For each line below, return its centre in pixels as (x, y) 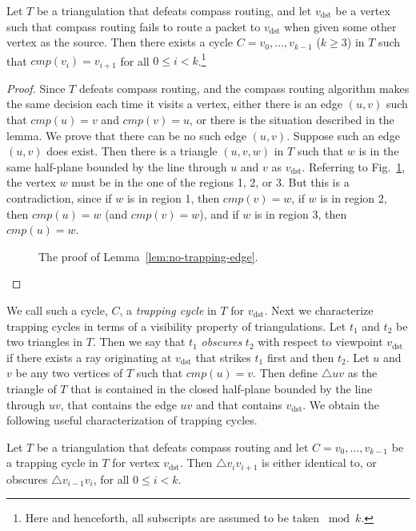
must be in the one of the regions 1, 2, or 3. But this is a (210, 182)
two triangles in (45, 342)
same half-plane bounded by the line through (117, 166)
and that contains (239, 404)
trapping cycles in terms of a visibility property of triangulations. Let (176, 326)
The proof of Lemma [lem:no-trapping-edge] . (148, 256)
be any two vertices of (69, 373)
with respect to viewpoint (320, 342)
